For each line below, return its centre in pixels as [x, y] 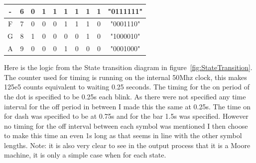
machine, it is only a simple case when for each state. [85, 155]
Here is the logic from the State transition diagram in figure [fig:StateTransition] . [128, 67]
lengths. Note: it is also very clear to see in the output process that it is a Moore [127, 145]
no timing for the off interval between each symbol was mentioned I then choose [126, 125]
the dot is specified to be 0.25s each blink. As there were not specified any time [125, 96]
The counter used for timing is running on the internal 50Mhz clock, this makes [126, 77]
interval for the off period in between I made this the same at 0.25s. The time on [127, 106]
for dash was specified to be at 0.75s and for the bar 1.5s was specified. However [126, 116]
